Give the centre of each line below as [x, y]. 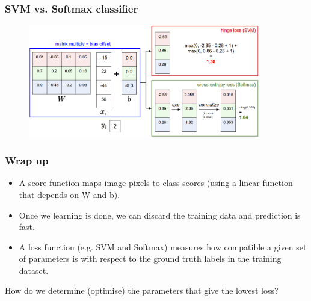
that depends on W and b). [69, 194]
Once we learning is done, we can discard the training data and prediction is [160, 215]
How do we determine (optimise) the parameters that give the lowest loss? [142, 290]
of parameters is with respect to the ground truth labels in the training [150, 259]
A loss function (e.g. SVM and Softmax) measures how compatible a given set [163, 247]
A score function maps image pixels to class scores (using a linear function [156, 183]
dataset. [34, 270]
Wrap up [27, 160]
